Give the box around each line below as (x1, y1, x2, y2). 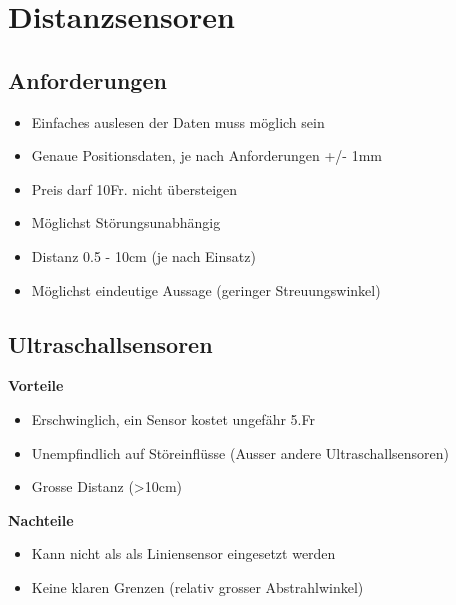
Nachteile (8, 509, 74, 530)
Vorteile (8, 375, 64, 396)
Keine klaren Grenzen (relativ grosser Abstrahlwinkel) (31, 576, 364, 597)
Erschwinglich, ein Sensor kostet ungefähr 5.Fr (31, 408, 315, 429)
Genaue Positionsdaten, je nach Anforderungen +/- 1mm (31, 145, 382, 166)
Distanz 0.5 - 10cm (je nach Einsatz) (31, 245, 256, 266)
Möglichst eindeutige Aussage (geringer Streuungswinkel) (31, 279, 381, 300)
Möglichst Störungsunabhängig (31, 212, 221, 233)
